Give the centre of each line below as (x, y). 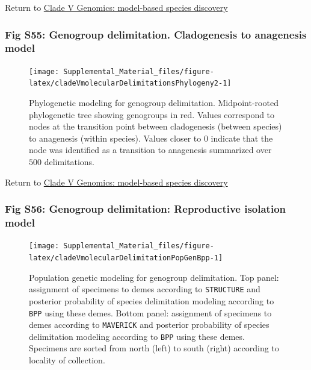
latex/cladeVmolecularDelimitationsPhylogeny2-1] (130, 83)
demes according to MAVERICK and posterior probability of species (149, 325)
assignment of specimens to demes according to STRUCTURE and (145, 289)
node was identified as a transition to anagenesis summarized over (150, 150)
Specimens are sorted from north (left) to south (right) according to (154, 348)
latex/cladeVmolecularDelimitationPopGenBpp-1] (126, 258)
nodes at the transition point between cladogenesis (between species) (155, 126)
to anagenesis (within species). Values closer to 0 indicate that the (151, 138)
